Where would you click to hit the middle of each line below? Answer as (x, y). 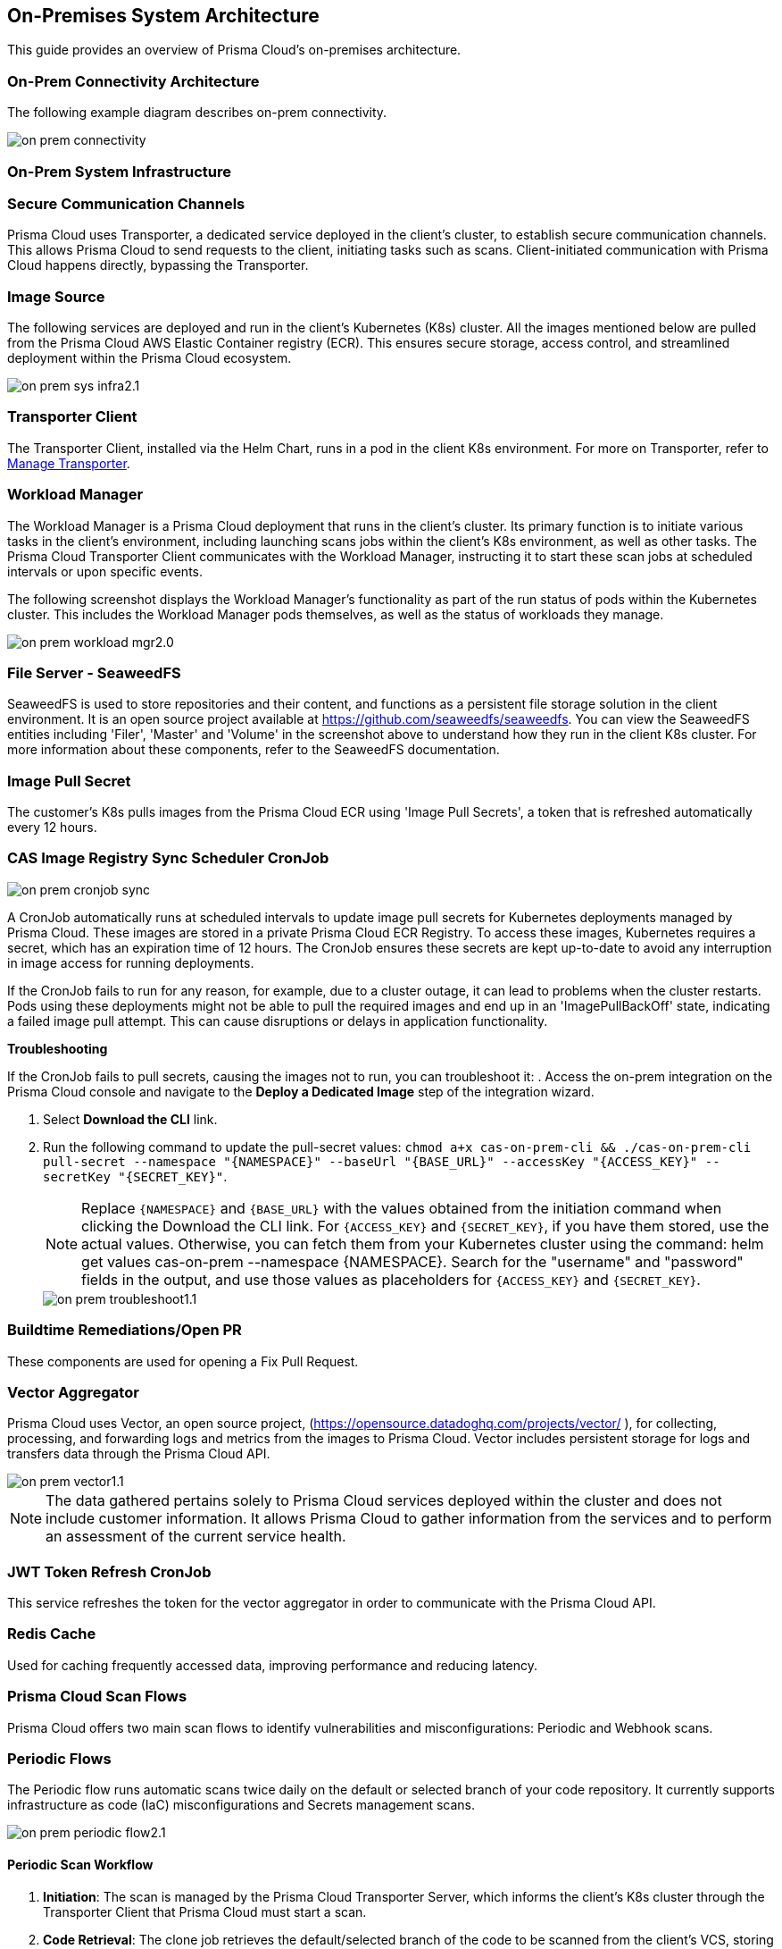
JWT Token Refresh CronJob (109, 1571)
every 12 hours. (52, 827)
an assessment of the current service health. (196, 1537)
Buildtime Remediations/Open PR (125, 1330)
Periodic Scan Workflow (80, 1864)
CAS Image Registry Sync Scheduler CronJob (168, 858)
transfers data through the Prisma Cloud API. (139, 1454)
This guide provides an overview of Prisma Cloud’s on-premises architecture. (234, 50)
